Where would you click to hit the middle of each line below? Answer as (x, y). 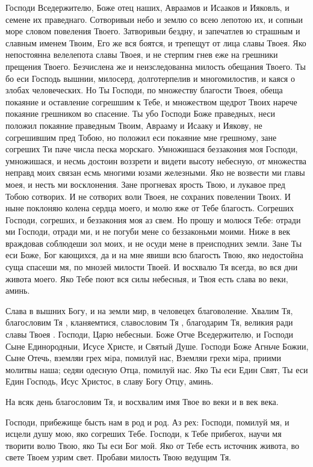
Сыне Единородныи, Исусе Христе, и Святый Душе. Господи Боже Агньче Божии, (157, 346)
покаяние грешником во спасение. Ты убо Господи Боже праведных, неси (141, 113)
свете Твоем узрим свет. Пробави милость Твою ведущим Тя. (118, 457)
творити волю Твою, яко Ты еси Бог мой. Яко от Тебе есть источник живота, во (153, 445)
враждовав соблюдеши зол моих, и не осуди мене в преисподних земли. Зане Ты (154, 243)
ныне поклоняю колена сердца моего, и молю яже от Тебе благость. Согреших (150, 208)
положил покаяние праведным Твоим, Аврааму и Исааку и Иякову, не (134, 125)
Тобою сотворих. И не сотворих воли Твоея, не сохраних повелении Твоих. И (148, 196)
